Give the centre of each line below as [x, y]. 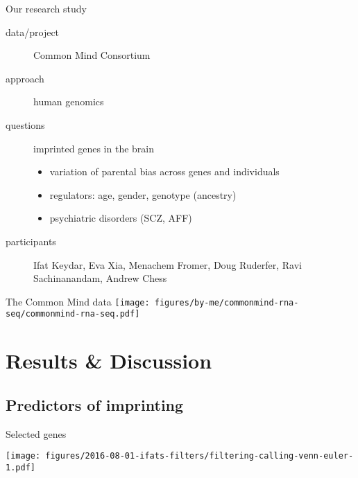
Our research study [46, 8]
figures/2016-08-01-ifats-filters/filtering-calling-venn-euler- [199, 456]
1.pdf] [20, 467]
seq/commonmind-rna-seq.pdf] [73, 314]
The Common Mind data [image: [78, 301]
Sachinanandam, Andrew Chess [100, 278]
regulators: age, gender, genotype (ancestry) [143, 194]
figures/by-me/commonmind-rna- [227, 302]
